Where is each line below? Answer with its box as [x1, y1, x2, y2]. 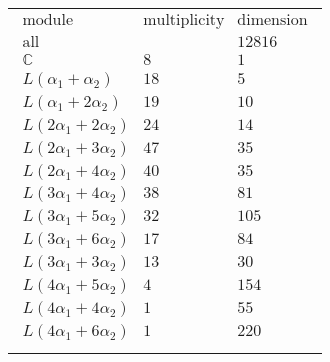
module [22, 12, 74, 29]
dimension [237, 12, 308, 29]
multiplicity [143, 12, 225, 29]
